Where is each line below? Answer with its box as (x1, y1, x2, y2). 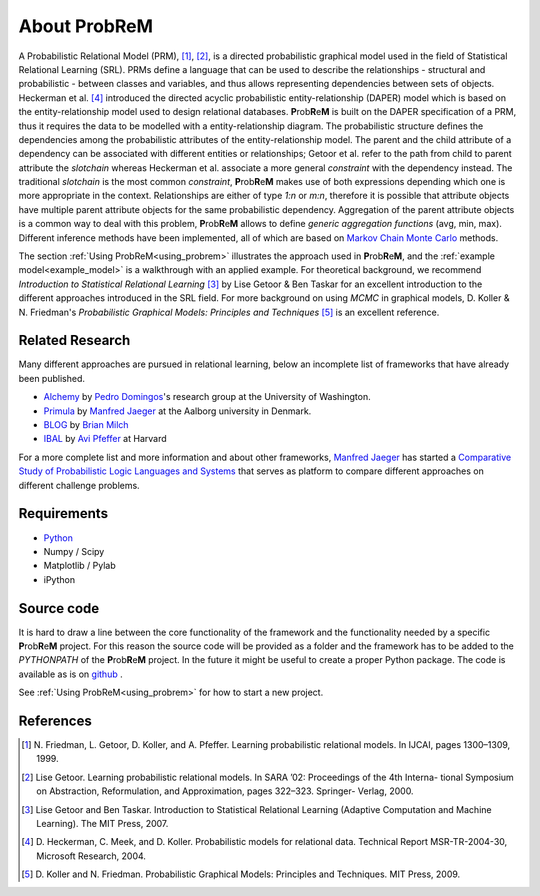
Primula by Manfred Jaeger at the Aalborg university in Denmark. (43, 405, 312, 417)
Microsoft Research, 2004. (36, 850, 147, 862)
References (18, 712, 92, 729)
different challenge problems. (18, 479, 140, 491)
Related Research (18, 332, 131, 349)
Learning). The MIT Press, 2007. (36, 818, 169, 830)
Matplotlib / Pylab (43, 560, 117, 572)
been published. (18, 372, 85, 384)
